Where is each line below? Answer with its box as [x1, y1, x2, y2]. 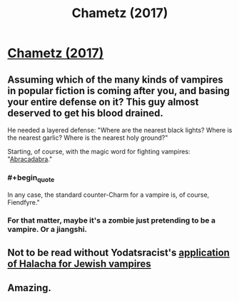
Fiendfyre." [7, 198, 41, 206]
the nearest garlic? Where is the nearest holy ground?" [7, 133, 168, 142]
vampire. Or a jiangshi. [7, 225, 88, 235]
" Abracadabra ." [7, 155, 53, 163]
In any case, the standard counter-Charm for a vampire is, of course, [7, 190, 210, 199]
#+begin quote [7, 173, 55, 184]
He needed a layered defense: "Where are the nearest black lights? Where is [7, 126, 233, 134]
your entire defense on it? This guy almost [7, 96, 199, 108]
